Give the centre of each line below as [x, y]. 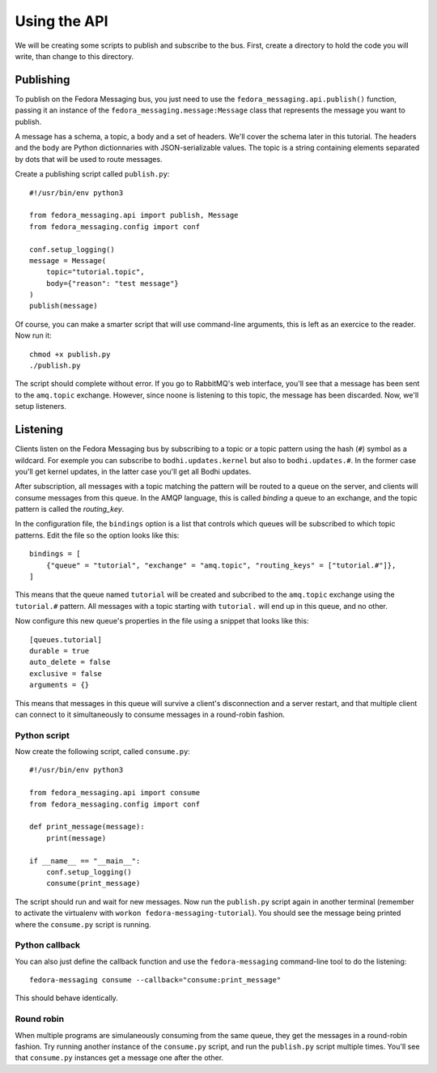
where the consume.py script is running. [83, 924]
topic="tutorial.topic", [95, 272]
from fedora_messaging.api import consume [115, 793]
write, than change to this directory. [74, 56]
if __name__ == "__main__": [85, 861]
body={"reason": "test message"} [112, 283]
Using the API [62, 21]
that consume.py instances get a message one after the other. [119, 1058]
